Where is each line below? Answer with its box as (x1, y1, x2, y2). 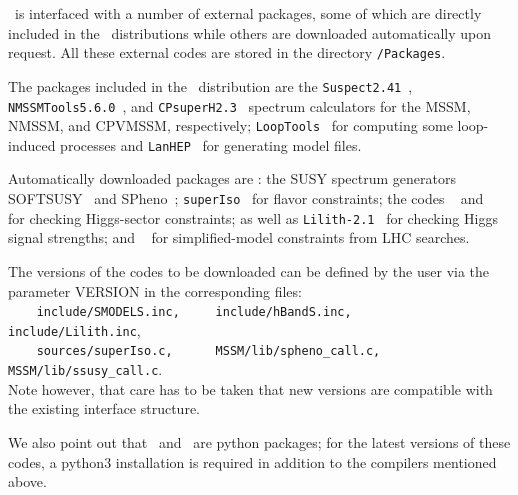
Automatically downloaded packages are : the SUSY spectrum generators (8, 168, 456, 189)
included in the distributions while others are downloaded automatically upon (8, 22, 492, 43)
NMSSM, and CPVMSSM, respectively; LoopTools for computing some (8, 115, 453, 136)
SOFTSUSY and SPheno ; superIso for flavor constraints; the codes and (8, 188, 484, 209)
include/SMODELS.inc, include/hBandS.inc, (36, 305, 352, 320)
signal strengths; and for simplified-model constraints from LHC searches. (8, 227, 470, 248)
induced (8, 134, 56, 155)
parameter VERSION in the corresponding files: (8, 280, 302, 301)
